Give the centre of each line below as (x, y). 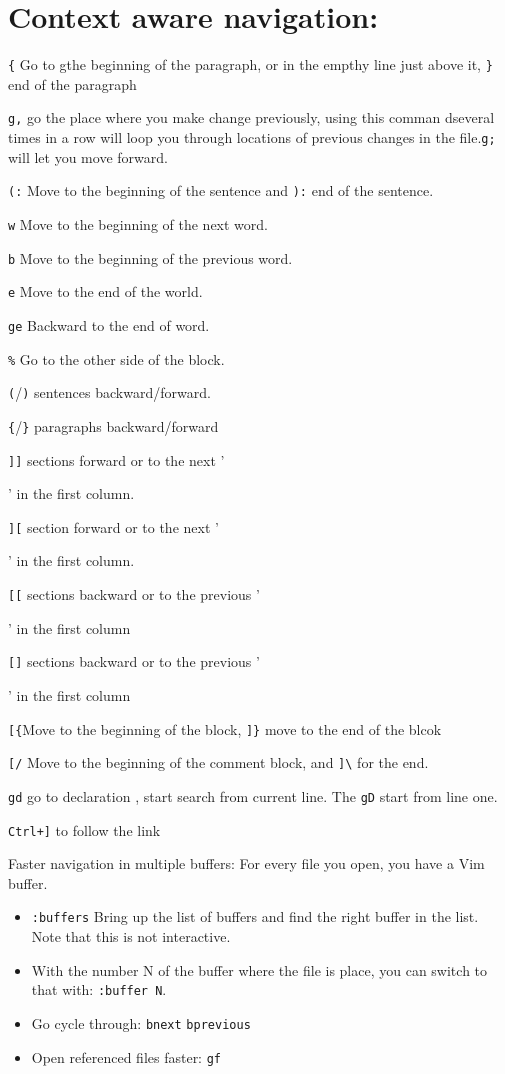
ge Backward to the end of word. (109, 324)
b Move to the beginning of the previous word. (150, 257)
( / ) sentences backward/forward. (109, 392)
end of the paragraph (72, 83)
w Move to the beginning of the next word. (138, 223)
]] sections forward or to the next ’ (116, 459)
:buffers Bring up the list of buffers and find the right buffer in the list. (255, 916)
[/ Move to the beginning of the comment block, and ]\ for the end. (218, 762)
